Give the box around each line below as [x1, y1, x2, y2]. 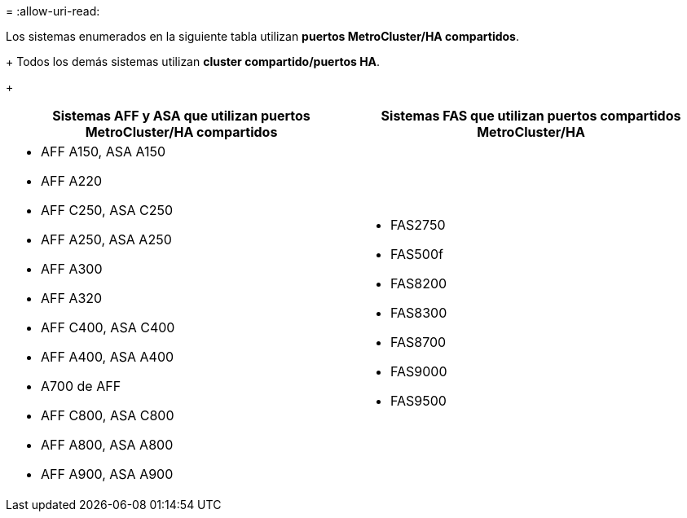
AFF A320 [41, 290, 103, 306]
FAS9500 [390, 393, 447, 409]
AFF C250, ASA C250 [41, 202, 174, 218]
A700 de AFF [41, 378, 121, 394]
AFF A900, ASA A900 [41, 466, 174, 482]
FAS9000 [390, 363, 447, 380]
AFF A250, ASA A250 [41, 231, 172, 248]
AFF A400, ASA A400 [41, 349, 174, 365]
